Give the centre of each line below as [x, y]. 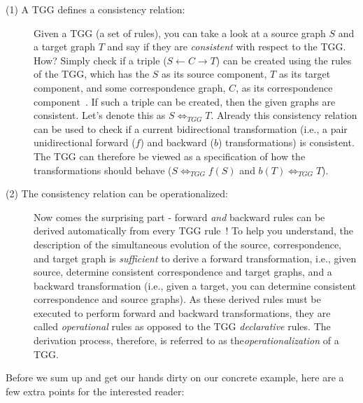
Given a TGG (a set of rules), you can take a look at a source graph [180, 33]
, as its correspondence [284, 87]
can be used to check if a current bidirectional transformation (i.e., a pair [191, 128]
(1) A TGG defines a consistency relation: [95, 9]
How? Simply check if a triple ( [100, 60]
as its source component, [214, 74]
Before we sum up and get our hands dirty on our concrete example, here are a [175, 377]
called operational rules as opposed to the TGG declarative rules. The [182, 326]
